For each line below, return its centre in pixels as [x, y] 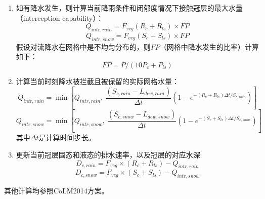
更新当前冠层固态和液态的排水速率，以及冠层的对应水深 [108, 154]
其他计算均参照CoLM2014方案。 [56, 191]
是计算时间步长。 [67, 137]
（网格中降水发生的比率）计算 [209, 46]
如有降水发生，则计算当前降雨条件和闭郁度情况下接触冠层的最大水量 [129, 8]
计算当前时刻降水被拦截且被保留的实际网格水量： [97, 81]
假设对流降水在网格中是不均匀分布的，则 [83, 46]
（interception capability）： [60, 17]
